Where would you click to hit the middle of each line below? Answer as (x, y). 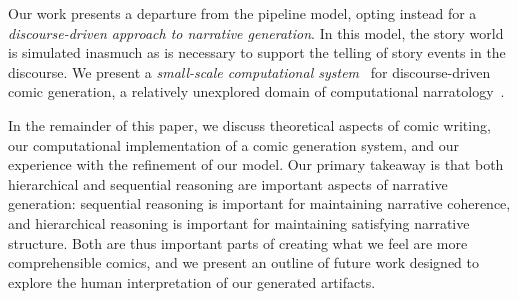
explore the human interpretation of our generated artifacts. (192, 281)
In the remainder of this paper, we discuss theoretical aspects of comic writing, (249, 124)
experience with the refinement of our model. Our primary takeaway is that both (256, 164)
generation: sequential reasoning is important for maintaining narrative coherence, (259, 203)
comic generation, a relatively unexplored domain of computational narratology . (256, 91)
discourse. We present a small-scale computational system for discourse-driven (249, 71)
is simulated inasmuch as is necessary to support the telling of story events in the (257, 52)
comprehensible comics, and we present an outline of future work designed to (244, 262)
